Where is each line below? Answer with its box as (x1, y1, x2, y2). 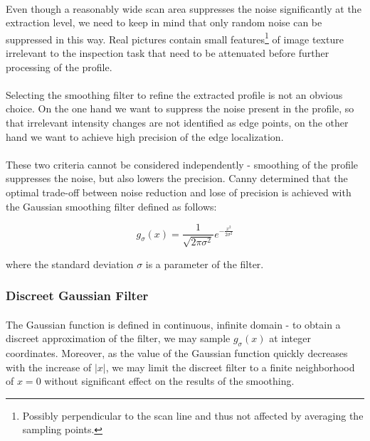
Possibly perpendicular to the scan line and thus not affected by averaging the (22, 408, 364, 423)
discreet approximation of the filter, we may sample (6, 331, 231, 346)
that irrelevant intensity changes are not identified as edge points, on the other (6, 115, 349, 129)
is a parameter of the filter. (145, 256, 264, 271)
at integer (269, 331, 311, 346)
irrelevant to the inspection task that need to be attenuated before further (6, 46, 329, 60)
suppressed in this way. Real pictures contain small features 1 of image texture (6, 29, 344, 46)
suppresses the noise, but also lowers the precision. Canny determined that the (6, 171, 348, 186)
